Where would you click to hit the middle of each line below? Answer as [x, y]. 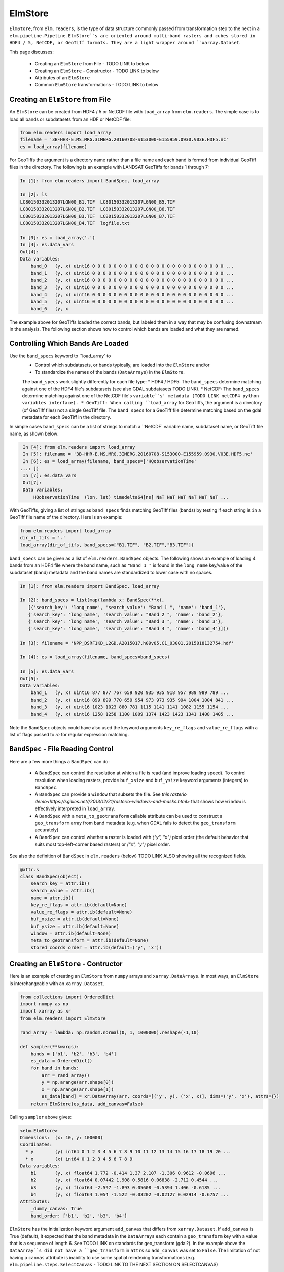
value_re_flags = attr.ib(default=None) [82, 912]
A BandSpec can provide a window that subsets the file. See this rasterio [111, 794]
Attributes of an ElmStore [62, 78]
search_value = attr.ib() [63, 891]
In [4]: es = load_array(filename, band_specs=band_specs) [95, 657]
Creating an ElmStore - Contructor [66, 964]
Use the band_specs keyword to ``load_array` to [60, 356]
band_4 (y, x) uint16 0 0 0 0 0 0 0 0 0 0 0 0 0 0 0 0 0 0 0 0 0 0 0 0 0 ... [132, 294]
